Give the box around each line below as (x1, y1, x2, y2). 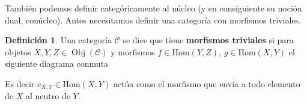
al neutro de (25, 90, 70, 102)
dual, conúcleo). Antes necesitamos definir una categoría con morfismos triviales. (5, 13, 301, 26)
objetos (5, 45, 31, 58)
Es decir (5, 77, 35, 90)
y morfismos (111, 45, 155, 58)
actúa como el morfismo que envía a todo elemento (113, 77, 300, 90)
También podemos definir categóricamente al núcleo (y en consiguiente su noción (5, 2, 302, 14)
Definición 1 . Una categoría (5, 34, 112, 46)
